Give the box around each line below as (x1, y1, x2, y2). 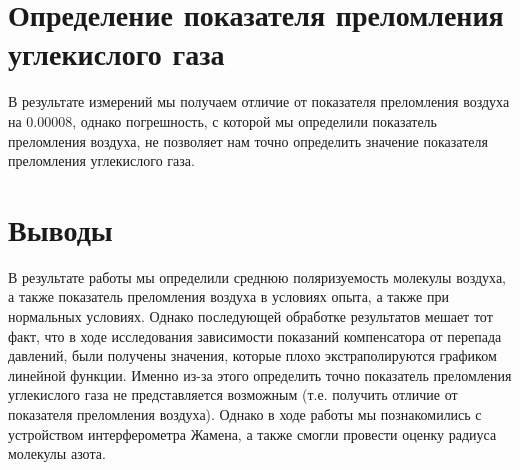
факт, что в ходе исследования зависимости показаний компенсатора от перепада (8, 325, 502, 346)
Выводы (8, 208, 113, 249)
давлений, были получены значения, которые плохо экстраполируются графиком (8, 345, 497, 366)
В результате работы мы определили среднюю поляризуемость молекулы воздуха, (8, 266, 506, 287)
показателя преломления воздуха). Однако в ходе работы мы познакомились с (8, 403, 482, 424)
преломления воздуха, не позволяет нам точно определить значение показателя (8, 130, 488, 151)
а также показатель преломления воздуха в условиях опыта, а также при (8, 286, 449, 307)
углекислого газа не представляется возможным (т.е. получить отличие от (8, 384, 458, 405)
